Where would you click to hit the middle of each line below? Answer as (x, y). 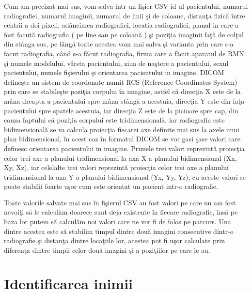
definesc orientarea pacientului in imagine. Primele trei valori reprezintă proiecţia (124, 148)
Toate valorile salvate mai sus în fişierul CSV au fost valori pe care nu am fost (120, 202)
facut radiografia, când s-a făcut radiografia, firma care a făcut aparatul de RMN (124, 53)
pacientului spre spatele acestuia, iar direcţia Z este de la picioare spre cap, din (121, 110)
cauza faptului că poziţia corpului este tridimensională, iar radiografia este (114, 120)
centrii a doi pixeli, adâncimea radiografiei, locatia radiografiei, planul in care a (121, 25)
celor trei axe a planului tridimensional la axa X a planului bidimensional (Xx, (120, 158)
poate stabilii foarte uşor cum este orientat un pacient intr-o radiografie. (111, 186)
